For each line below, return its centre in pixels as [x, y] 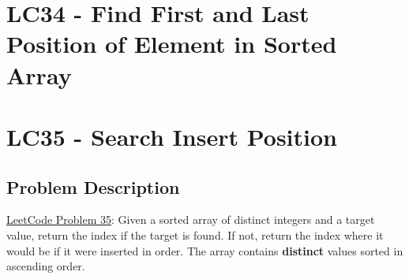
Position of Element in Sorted [172, 44]
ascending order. [46, 266]
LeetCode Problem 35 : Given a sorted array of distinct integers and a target [191, 219]
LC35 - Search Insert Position [172, 136]
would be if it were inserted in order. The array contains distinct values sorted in [205, 250]
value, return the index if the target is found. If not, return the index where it [195, 234]
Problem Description [93, 186]
